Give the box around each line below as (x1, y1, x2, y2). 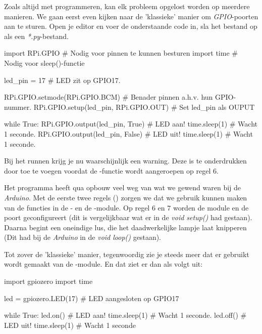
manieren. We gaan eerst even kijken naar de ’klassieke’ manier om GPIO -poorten (4, 11, 258, 21)
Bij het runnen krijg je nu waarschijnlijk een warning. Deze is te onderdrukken (4, 155, 247, 166)
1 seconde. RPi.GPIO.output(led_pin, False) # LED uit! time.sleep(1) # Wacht (4, 128, 253, 139)
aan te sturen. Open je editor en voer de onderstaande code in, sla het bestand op (4, 21, 257, 31)
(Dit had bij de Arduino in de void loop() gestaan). (4, 232, 162, 242)
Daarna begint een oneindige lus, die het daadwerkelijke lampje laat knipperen (4, 222, 247, 232)
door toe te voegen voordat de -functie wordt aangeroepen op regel (4, 165, 211, 176)
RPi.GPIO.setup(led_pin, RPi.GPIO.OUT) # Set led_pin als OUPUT (33, 101, 255, 112)
